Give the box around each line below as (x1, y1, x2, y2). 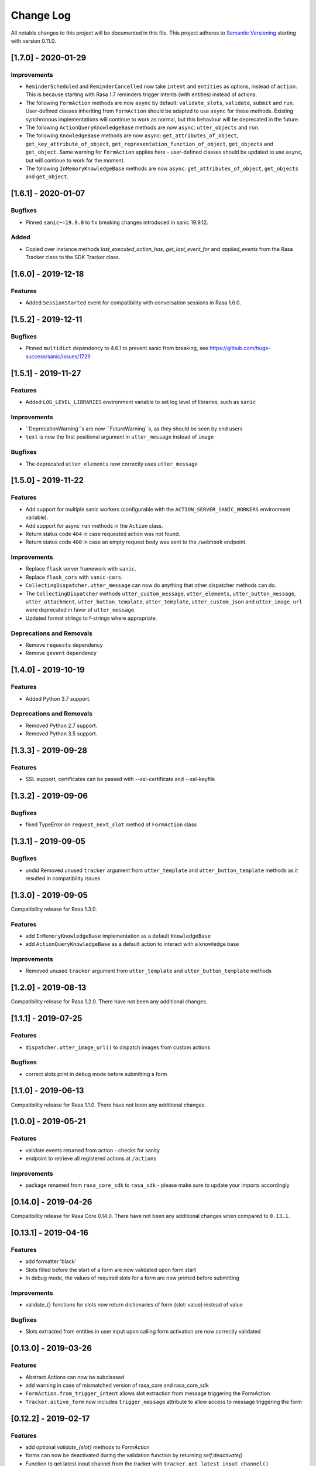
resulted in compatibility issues (25, 874, 101, 882)
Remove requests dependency (25, 641, 103, 648)
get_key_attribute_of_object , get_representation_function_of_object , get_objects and (25, 140, 273, 147)
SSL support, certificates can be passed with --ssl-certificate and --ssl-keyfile (25, 776, 215, 783)
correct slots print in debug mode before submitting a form (25, 1070, 167, 1077)
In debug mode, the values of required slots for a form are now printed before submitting (25, 1274, 239, 1281)
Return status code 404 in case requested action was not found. (25, 530, 181, 537)
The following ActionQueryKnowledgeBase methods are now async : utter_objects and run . (25, 124, 260, 131)
